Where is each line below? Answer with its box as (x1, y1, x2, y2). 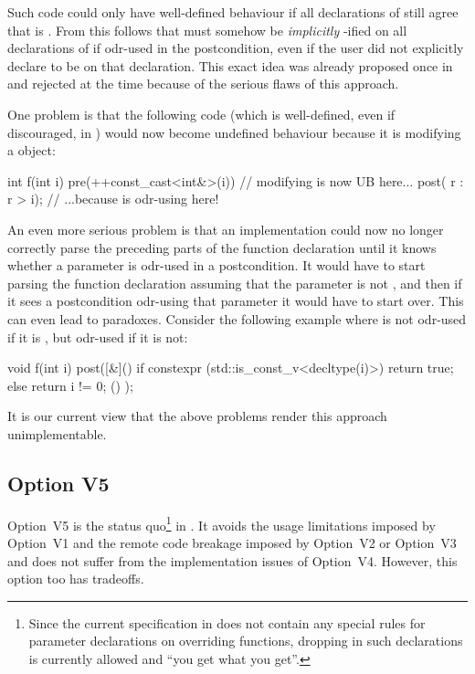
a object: (7, 141, 56, 160)
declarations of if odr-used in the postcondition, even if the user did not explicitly (7, 38, 464, 58)
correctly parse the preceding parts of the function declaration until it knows (7, 237, 437, 257)
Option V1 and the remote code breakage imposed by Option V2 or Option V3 (7, 532, 457, 552)
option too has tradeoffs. (7, 569, 144, 588)
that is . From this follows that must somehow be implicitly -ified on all (7, 20, 407, 39)
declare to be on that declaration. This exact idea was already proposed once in (7, 56, 453, 75)
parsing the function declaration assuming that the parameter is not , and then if (7, 273, 462, 292)
